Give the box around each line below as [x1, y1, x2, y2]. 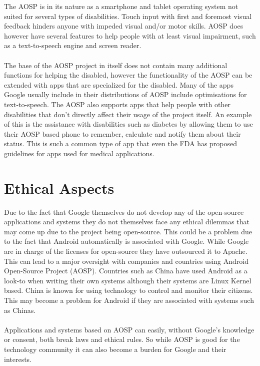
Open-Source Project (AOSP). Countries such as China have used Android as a [4, 265, 247, 276]
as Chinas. [4, 304, 36, 315]
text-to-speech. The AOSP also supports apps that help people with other [4, 99, 230, 109]
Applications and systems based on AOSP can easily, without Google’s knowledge [4, 324, 254, 334]
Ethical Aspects [4, 177, 114, 198]
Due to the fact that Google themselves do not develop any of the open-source [4, 206, 244, 217]
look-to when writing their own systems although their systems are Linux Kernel [4, 275, 251, 285]
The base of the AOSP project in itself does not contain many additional [4, 60, 227, 70]
